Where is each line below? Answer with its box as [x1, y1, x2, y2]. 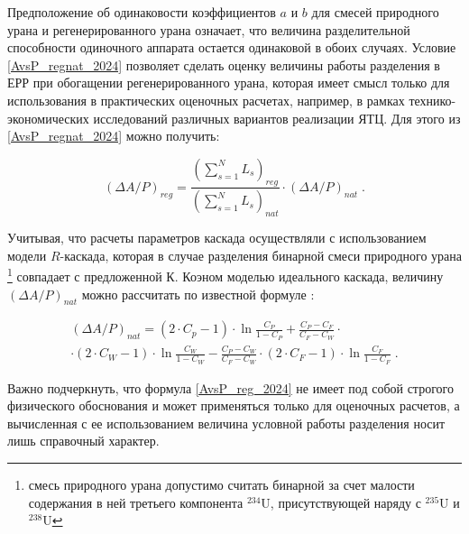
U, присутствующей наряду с [261, 493, 421, 511]
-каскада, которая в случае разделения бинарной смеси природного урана [60, 245, 462, 264]
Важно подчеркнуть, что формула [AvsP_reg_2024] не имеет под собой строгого [7, 378, 454, 397]
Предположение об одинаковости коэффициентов [7, 3, 276, 21]
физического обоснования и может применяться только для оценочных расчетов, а [7, 396, 460, 415]
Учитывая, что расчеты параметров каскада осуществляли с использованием [7, 228, 427, 247]
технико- [409, 90, 456, 109]
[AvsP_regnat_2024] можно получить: [7, 126, 220, 145]
